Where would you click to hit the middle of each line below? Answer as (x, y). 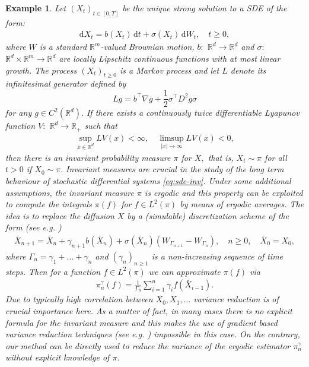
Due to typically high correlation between (79, 299)
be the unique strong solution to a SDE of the (205, 8)
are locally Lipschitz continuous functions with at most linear (170, 58)
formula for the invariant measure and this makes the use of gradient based (141, 322)
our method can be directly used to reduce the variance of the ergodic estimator (148, 345)
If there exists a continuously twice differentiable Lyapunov (193, 113)
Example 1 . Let (36, 8)
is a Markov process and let (170, 70)
